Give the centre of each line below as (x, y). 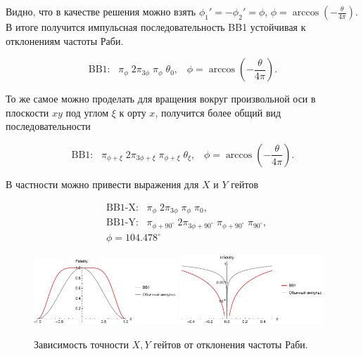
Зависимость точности (81, 344)
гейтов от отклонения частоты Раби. (231, 344)
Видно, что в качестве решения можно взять (101, 11)
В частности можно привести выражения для (102, 184)
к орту (133, 112)
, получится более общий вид (218, 112)
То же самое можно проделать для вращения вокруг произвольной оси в (161, 99)
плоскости (27, 112)
